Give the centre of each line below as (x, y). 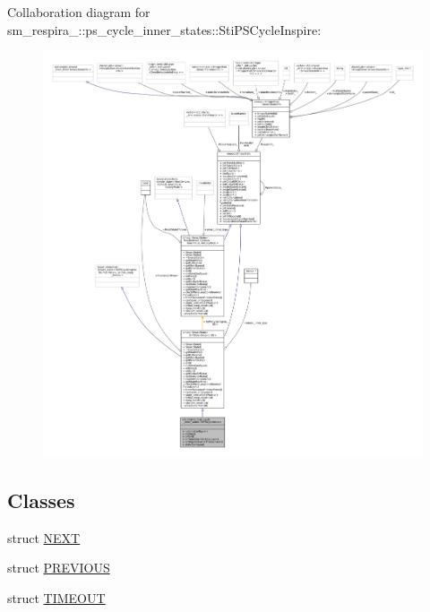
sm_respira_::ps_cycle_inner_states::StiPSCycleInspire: (164, 29)
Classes (41, 500)
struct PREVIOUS (59, 568)
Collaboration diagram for (79, 12)
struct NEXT (44, 537)
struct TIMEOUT (56, 597)
